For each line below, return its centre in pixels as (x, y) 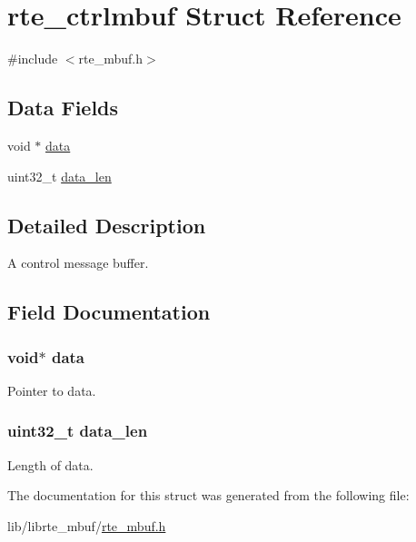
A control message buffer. (78, 263)
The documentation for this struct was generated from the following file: (208, 495)
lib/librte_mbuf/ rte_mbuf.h (87, 525)
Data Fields (63, 108)
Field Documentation (109, 312)
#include (33, 59)
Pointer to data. (52, 390)
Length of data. (50, 464)
